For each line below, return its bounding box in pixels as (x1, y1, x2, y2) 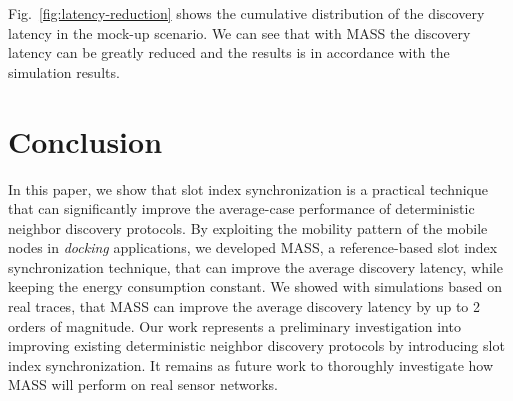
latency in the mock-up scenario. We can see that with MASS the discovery (8, 22, 471, 43)
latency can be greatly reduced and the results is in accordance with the (8, 42, 450, 63)
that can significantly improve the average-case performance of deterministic (8, 198, 475, 219)
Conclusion (8, 120, 163, 161)
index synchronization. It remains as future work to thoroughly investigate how (8, 354, 494, 375)
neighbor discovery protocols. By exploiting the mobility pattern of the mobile (8, 217, 488, 238)
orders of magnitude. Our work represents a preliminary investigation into (8, 315, 461, 336)
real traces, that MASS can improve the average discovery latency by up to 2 (8, 296, 481, 317)
